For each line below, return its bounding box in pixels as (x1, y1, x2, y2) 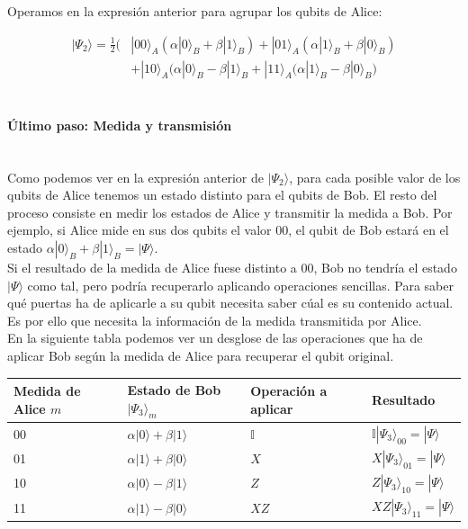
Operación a (250, 381, 328, 400)
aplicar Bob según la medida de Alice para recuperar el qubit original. (7, 345, 394, 364)
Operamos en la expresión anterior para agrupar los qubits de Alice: (7, 2, 382, 20)
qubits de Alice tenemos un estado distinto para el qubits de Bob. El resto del (7, 185, 437, 204)
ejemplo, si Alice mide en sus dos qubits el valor (7, 220, 272, 239)
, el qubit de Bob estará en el (288, 220, 449, 239)
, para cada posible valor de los (289, 167, 461, 186)
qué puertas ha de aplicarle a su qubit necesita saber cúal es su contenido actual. (7, 293, 454, 312)
